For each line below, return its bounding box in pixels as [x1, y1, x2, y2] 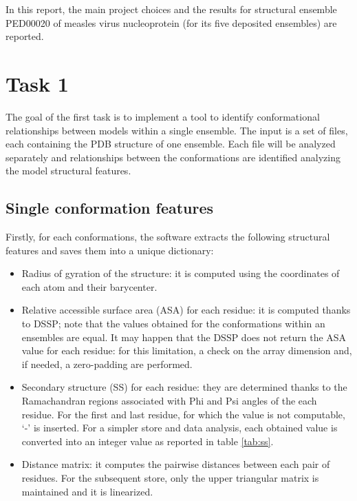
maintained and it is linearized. [21, 484, 153, 498]
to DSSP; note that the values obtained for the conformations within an [21, 316, 325, 331]
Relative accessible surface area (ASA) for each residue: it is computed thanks [21, 303, 351, 317]
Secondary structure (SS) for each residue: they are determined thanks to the [21, 380, 347, 394]
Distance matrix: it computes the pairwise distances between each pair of [21, 457, 330, 471]
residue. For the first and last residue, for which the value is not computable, [21, 407, 345, 421]
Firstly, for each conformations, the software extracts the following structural [6, 229, 330, 244]
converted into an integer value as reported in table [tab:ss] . [21, 433, 274, 448]
